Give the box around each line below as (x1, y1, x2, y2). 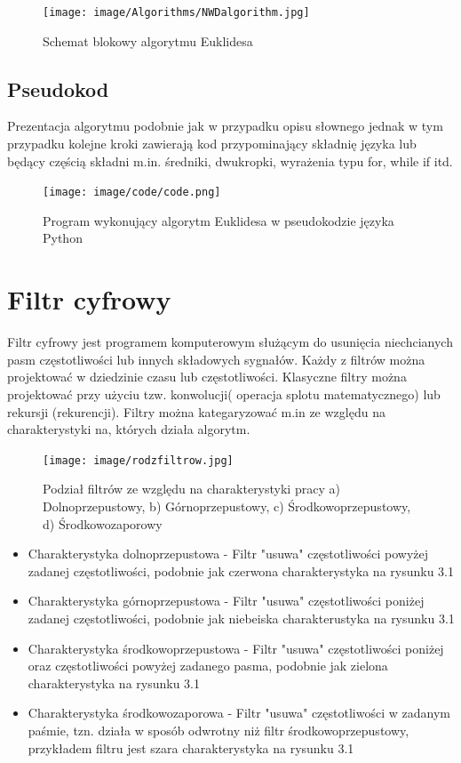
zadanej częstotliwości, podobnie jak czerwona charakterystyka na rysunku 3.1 (28, 561, 454, 580)
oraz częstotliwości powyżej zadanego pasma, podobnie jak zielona (28, 656, 388, 675)
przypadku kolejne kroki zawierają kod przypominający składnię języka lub (7, 134, 417, 153)
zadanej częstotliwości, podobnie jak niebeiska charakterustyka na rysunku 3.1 (28, 608, 455, 627)
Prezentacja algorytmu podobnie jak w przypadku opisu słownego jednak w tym (7, 116, 443, 135)
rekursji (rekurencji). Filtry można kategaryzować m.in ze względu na (7, 402, 385, 421)
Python (43, 229, 83, 247)
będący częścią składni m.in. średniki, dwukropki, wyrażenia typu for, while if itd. (7, 151, 453, 170)
